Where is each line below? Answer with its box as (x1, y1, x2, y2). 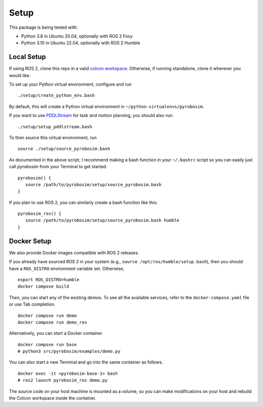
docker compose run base (18, 342, 77, 347)
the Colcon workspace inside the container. (9, 395, 96, 401)
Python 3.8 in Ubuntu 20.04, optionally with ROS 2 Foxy (21, 33, 133, 39)
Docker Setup (9, 237, 52, 245)
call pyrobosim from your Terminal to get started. (9, 164, 107, 170)
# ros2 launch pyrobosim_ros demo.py (18, 378, 108, 383)
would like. (9, 72, 31, 78)
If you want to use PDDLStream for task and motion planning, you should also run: (9, 113, 174, 118)
